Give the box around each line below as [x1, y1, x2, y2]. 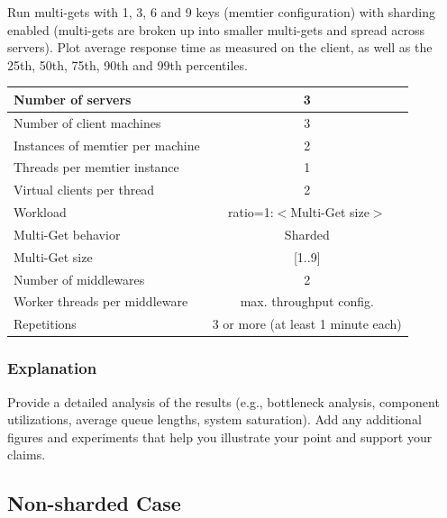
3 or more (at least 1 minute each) [212, 314, 402, 333]
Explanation [7, 357, 97, 379]
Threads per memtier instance [14, 158, 179, 177]
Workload [14, 203, 67, 222]
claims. [7, 445, 46, 464]
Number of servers [14, 89, 132, 108]
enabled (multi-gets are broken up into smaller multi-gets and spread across [7, 20, 425, 39]
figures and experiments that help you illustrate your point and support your [7, 427, 433, 446]
